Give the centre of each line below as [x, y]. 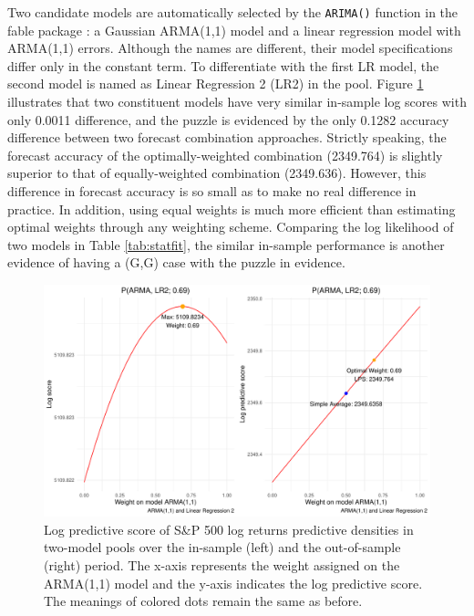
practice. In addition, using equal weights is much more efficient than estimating [232, 209]
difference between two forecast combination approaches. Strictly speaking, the [227, 137]
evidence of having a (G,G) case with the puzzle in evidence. [176, 262]
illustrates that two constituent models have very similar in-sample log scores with [237, 102]
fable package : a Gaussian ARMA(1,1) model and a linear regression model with [234, 30]
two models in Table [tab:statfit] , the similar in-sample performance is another [226, 244]
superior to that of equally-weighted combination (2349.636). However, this [217, 173]
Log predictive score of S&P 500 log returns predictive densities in [229, 529]
